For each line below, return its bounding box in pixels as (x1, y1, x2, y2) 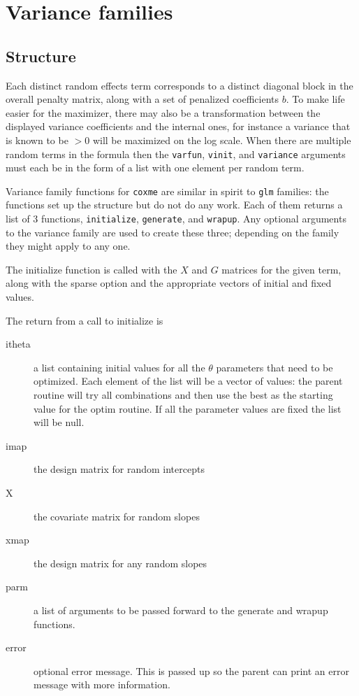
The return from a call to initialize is (6, 313, 163, 327)
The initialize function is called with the (6, 262, 177, 276)
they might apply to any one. (6, 239, 131, 253)
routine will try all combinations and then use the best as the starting (34, 388, 333, 402)
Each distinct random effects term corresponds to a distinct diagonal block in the (6, 78, 353, 92)
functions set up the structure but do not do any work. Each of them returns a (6, 197, 343, 212)
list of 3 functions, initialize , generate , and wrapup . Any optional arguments (6, 211, 346, 226)
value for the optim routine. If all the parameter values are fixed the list (34, 401, 342, 416)
